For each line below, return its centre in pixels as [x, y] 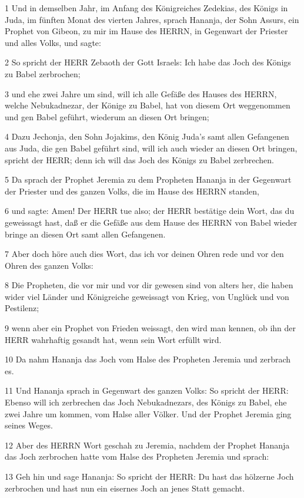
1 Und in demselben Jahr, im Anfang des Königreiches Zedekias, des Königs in [146, 8]
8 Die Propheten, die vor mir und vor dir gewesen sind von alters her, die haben [149, 285]
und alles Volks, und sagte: [53, 42]
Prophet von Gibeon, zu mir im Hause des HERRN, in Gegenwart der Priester [146, 31]
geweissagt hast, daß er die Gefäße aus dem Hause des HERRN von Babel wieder [151, 222]
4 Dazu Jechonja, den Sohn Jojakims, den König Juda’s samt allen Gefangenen [147, 136]
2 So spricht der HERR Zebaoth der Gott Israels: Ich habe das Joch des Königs [148, 62]
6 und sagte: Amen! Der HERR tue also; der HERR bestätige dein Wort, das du [150, 211]
